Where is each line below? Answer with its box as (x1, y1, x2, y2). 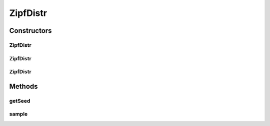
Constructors (9, 26, 52, 35)
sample (9, 111, 28, 118)
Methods (9, 82, 38, 91)
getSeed (9, 97, 30, 104)
